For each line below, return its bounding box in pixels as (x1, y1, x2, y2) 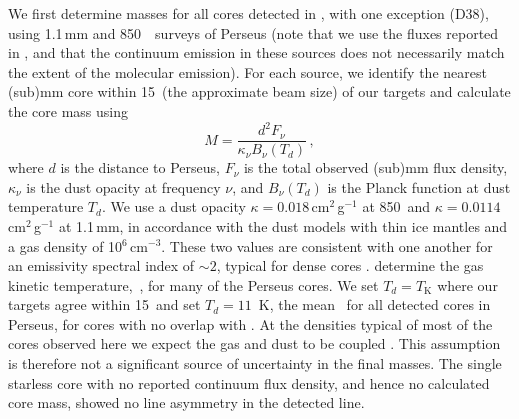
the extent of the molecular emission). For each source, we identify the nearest (8, 61, 487, 82)
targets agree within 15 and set (8, 294, 201, 315)
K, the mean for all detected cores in (258, 294, 491, 315)
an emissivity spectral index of (8, 255, 195, 276)
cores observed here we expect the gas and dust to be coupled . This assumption (8, 333, 501, 354)
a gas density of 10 (8, 235, 123, 256)
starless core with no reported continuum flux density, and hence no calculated (8, 372, 490, 393)
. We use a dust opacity (101, 196, 246, 217)
